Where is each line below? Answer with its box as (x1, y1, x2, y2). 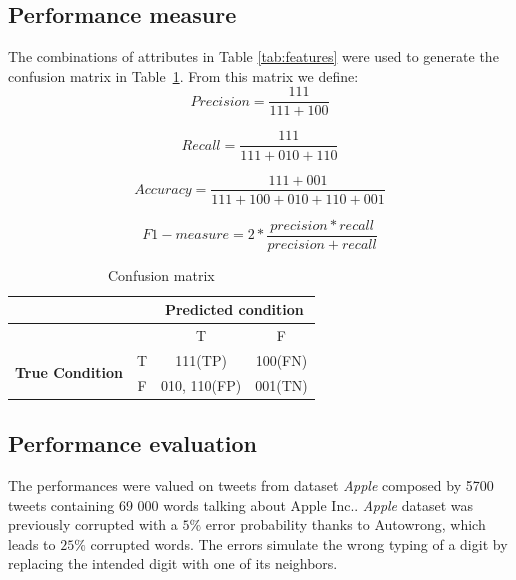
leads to (8, 533, 56, 554)
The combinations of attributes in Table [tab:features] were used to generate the (8, 46, 499, 67)
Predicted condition (164, 299, 304, 320)
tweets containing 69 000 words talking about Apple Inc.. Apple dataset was (8, 494, 474, 515)
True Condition (15, 362, 123, 383)
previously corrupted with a (8, 514, 178, 535)
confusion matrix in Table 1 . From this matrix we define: (8, 65, 359, 86)
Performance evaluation (8, 428, 258, 459)
